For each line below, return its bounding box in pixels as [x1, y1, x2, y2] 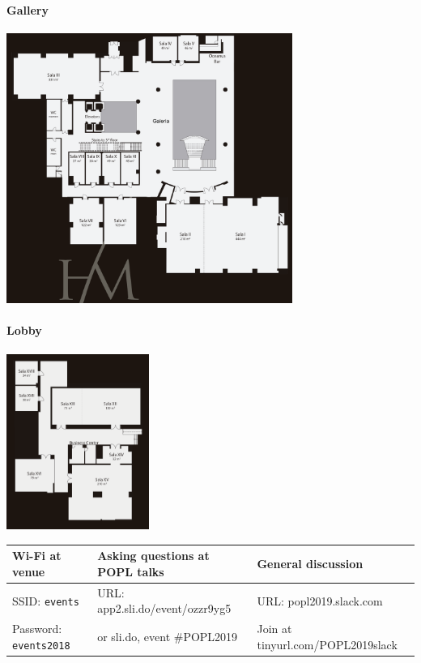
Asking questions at [97, 547, 210, 564]
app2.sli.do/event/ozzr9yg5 [97, 600, 232, 617]
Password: [12, 620, 62, 637]
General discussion [257, 555, 364, 572]
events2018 [12, 639, 70, 652]
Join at [257, 620, 292, 637]
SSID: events [12, 592, 79, 609]
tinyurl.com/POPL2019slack [257, 635, 398, 652]
